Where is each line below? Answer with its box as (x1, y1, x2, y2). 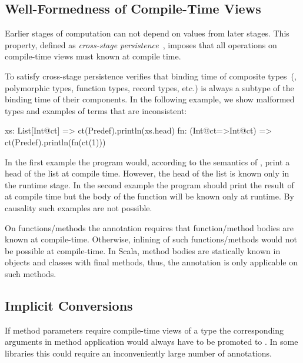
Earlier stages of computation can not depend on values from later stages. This (5, 27, 289, 39)
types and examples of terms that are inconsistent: (5, 104, 187, 116)
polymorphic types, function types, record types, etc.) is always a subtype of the (5, 81, 294, 94)
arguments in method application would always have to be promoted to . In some (5, 335, 298, 348)
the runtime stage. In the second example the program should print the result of (5, 178, 294, 191)
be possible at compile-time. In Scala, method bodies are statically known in (5, 244, 281, 257)
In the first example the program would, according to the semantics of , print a (5, 155, 290, 168)
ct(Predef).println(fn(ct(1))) (5, 135, 106, 148)
